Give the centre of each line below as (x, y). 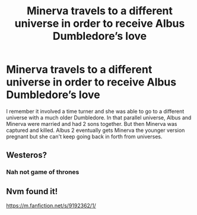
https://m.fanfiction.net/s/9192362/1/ (51, 205)
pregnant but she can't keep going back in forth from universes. (84, 136)
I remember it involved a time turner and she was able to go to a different (95, 111)
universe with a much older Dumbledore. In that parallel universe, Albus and (99, 118)
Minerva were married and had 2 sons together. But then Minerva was (92, 124)
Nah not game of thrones (43, 172)
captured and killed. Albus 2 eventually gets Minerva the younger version (96, 130)
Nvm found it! (32, 191)
